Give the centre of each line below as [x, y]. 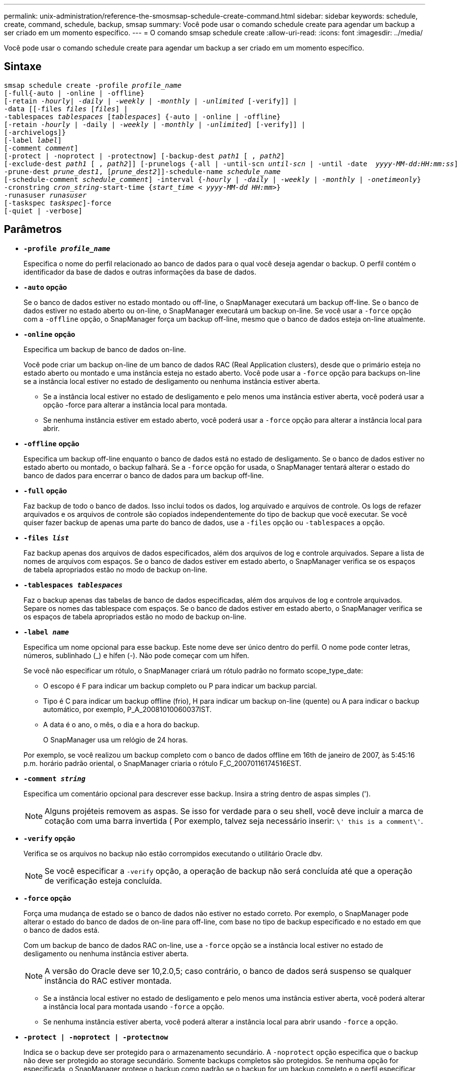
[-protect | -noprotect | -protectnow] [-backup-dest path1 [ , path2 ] [145, 156]
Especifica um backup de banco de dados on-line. [105, 349]
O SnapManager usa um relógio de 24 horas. [116, 739]
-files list [46, 538]
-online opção [49, 334]
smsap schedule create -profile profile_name [93, 85]
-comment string [55, 778]
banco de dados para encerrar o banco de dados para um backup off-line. [144, 475]
